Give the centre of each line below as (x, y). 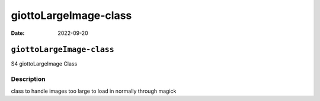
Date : (18, 33)
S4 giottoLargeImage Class (44, 64)
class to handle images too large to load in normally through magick (94, 91)
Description (28, 79)
